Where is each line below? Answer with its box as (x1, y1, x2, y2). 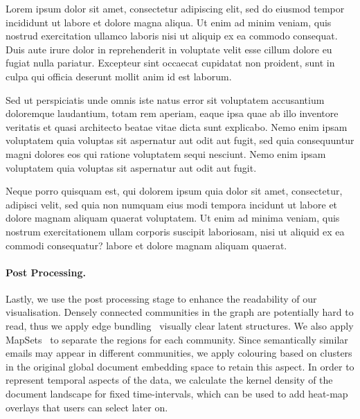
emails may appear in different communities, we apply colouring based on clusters (6, 346, 352, 360)
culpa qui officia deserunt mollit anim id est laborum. (6, 69, 232, 83)
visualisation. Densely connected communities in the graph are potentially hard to (6, 305, 354, 319)
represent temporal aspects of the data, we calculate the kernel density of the (6, 373, 333, 387)
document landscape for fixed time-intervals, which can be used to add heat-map (6, 386, 348, 401)
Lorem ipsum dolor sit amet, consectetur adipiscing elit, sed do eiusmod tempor (6, 1, 345, 15)
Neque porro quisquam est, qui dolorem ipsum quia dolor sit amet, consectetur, (6, 184, 343, 198)
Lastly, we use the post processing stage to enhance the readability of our (6, 291, 317, 305)
